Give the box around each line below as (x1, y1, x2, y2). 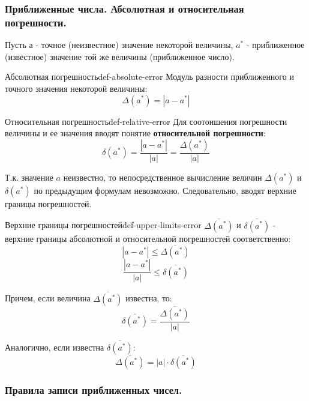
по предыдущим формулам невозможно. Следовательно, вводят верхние (34, 184, 296, 196)
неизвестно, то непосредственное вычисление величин (63, 170, 262, 183)
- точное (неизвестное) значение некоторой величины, (35, 38, 233, 51)
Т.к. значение (5, 170, 53, 183)
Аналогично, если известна (5, 341, 104, 354)
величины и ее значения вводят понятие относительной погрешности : (5, 127, 266, 139)
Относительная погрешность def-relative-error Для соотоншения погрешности (5, 115, 287, 127)
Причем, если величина (5, 292, 91, 304)
